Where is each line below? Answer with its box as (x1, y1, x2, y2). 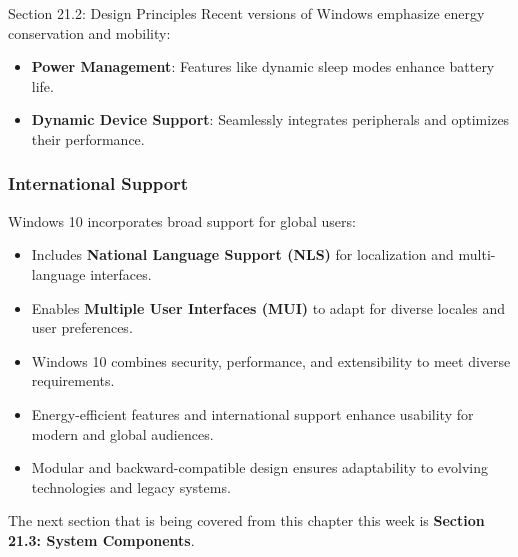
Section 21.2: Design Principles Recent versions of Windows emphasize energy (8, 3, 485, 23)
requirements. (31, 370, 115, 391)
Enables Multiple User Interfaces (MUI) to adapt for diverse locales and (31, 297, 506, 318)
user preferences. (31, 317, 133, 338)
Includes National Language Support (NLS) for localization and (31, 244, 454, 265)
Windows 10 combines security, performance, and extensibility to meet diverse (31, 350, 511, 371)
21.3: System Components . (8, 529, 195, 550)
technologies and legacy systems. (31, 476, 231, 497)
